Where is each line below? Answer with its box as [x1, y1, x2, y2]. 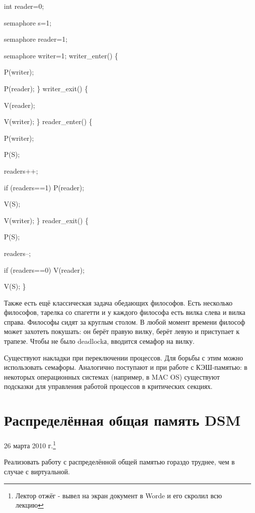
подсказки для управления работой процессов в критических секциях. [4, 381, 213, 391]
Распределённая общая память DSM [4, 410, 241, 430]
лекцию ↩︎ [15, 500, 44, 510]
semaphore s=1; [4, 17, 51, 27]
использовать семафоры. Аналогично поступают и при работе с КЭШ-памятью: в [4, 362, 248, 372]
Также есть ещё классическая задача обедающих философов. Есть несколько [4, 297, 233, 308]
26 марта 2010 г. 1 [4, 439, 56, 450]
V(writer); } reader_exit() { [4, 215, 89, 225]
